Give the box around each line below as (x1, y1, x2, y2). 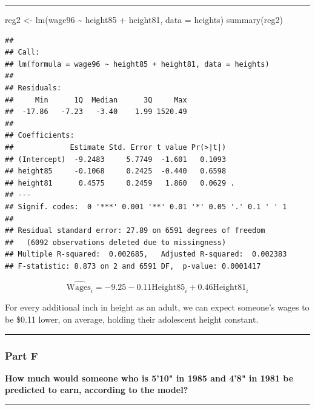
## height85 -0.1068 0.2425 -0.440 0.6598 (5, 167, 227, 176)
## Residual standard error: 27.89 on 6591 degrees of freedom (5, 226, 265, 235)
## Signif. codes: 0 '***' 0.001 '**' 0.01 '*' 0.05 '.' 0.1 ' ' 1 (5, 202, 287, 211)
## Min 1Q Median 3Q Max (5, 95, 187, 104)
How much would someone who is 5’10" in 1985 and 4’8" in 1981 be (5, 371, 294, 384)
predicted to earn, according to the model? (5, 383, 188, 396)
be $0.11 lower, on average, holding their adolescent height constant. (5, 313, 259, 326)
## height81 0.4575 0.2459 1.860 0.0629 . (5, 178, 235, 187)
